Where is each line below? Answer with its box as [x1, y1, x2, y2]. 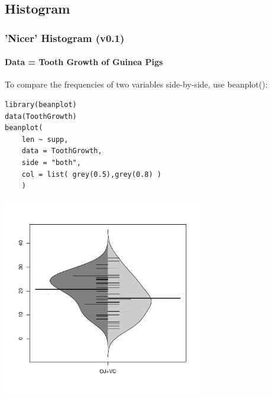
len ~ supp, [21, 135, 69, 144]
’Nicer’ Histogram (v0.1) [5, 30, 125, 45]
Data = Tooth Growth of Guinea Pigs [5, 56, 163, 68]
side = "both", [21, 158, 81, 167]
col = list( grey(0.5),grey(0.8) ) [21, 170, 161, 179]
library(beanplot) [5, 101, 77, 109]
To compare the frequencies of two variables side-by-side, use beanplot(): [5, 78, 268, 90]
